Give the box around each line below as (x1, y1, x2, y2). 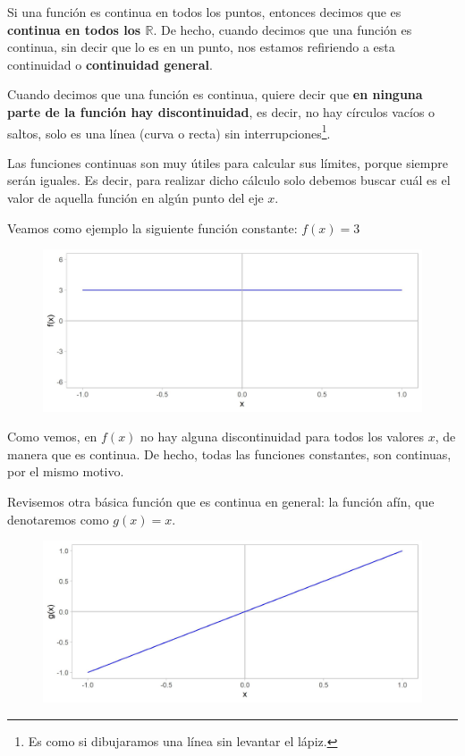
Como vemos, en (7, 427, 97, 446)
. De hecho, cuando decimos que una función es (153, 20, 412, 38)
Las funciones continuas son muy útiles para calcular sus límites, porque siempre (7, 153, 448, 172)
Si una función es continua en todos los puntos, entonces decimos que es (7, 3, 402, 21)
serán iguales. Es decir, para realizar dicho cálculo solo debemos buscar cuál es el (7, 171, 451, 189)
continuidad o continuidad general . (7, 55, 213, 73)
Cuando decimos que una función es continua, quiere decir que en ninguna (7, 85, 423, 104)
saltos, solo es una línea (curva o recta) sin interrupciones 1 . (7, 121, 331, 142)
